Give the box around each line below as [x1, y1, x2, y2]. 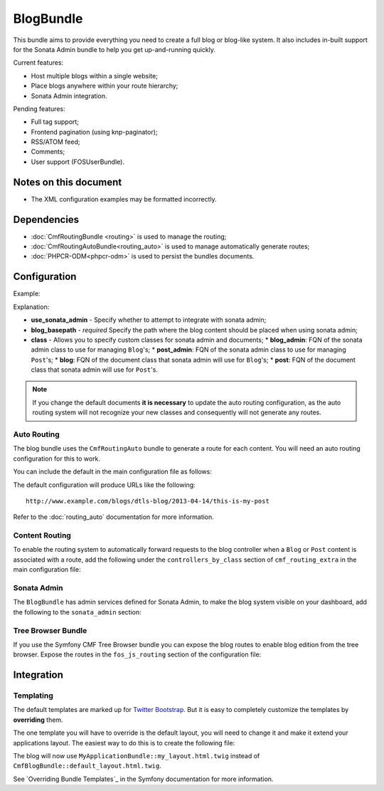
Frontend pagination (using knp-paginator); [31, 127, 158, 136]
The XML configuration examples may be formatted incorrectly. [31, 194, 217, 203]
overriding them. [13, 716, 63, 724]
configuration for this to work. [13, 454, 101, 463]
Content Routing [13, 530, 71, 540]
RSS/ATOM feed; [31, 137, 80, 146]
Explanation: [13, 303, 50, 311]
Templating [13, 691, 53, 701]
